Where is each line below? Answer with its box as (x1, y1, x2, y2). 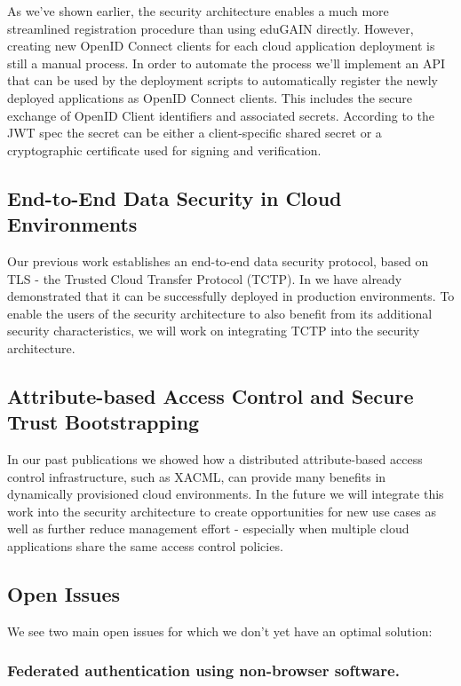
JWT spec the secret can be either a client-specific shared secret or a (7, 123, 382, 142)
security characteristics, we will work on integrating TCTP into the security (7, 321, 420, 340)
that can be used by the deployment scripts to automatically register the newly (7, 71, 438, 90)
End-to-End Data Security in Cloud (7, 184, 342, 211)
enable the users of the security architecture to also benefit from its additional (7, 304, 433, 322)
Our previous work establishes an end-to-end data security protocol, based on (7, 251, 429, 270)
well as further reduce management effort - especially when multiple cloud (7, 519, 409, 538)
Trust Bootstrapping (7, 408, 200, 436)
